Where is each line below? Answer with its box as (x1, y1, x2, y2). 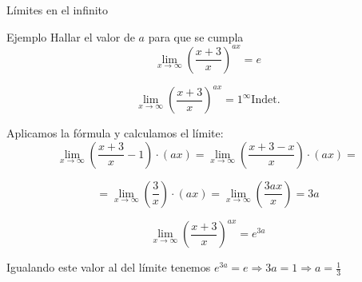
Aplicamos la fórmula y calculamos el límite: (6, 125, 224, 141)
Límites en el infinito (6, 2, 109, 18)
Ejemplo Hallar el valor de (6, 28, 135, 45)
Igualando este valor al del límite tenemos (6, 259, 211, 276)
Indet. (251, 94, 280, 106)
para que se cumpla (148, 28, 244, 45)
